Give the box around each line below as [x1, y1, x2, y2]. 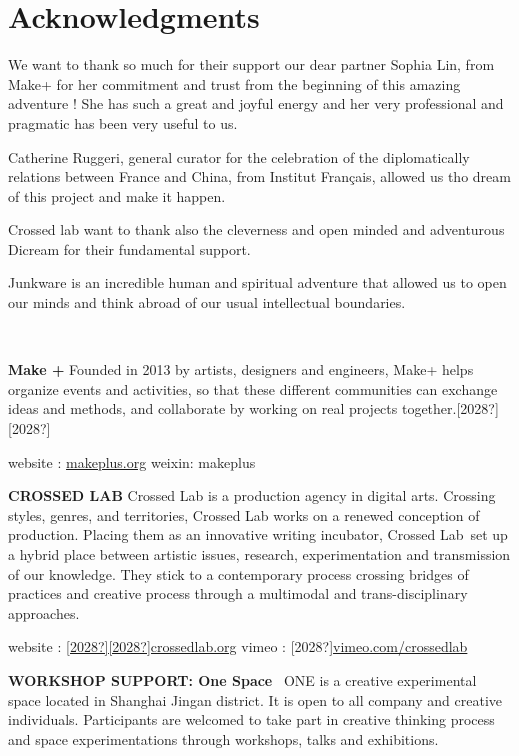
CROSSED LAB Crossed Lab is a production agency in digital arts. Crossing [8, 485, 496, 506]
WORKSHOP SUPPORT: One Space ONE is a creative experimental [8, 669, 477, 690]
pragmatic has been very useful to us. [8, 112, 238, 133]
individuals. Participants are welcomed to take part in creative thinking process [8, 709, 495, 730]
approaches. [8, 602, 80, 623]
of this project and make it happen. [8, 185, 226, 206]
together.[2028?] [401, 398, 499, 419]
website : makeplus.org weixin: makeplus [8, 451, 256, 472]
